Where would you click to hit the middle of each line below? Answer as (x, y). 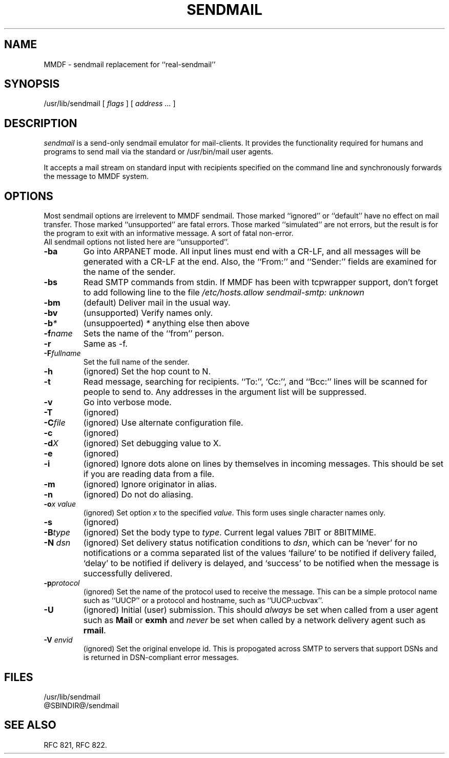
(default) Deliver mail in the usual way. (157, 303)
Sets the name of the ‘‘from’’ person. (154, 334)
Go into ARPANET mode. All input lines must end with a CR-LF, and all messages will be (252, 252)
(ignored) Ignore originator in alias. (150, 484)
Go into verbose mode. (127, 402)
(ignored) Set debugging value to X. (152, 443)
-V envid (58, 640)
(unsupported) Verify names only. (148, 313)
